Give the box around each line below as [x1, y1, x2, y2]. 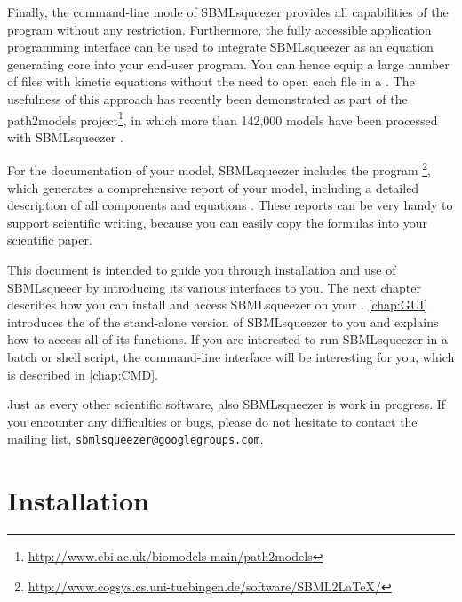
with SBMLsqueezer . [7, 127, 123, 146]
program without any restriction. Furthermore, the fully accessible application [7, 20, 432, 38]
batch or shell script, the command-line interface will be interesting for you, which [7, 348, 455, 365]
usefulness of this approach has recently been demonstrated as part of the [7, 89, 408, 108]
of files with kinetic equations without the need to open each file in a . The [7, 72, 415, 91]
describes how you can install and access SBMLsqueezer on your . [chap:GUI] [7, 295, 428, 314]
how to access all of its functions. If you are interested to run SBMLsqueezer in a [7, 330, 449, 349]
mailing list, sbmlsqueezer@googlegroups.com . [7, 429, 264, 448]
